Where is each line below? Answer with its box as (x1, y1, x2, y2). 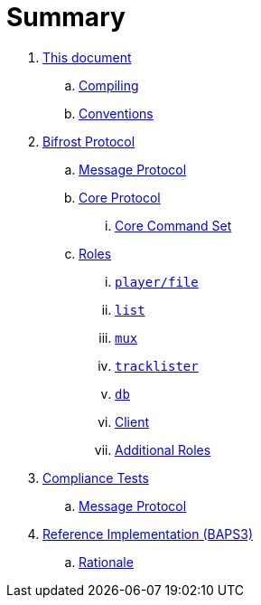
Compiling (79, 77, 139, 93)
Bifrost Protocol (42, 133, 135, 149)
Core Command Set (115, 217, 232, 233)
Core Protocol (79, 189, 161, 205)
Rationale (79, 553, 134, 570)
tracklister (115, 358, 199, 373)
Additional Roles (115, 441, 211, 458)
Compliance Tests (42, 469, 149, 486)
